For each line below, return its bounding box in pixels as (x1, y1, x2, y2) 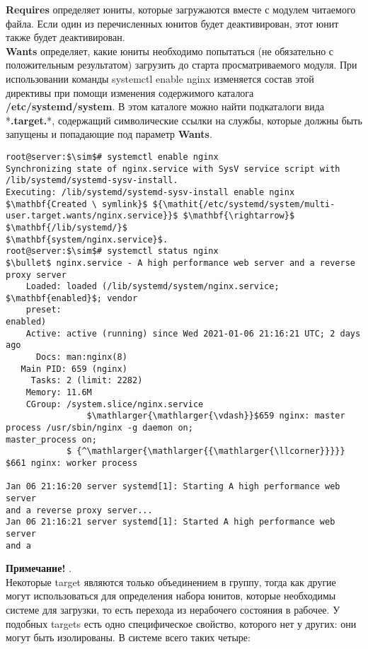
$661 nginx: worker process (6, 458, 138, 468)
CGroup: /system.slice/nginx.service (25, 399, 204, 409)
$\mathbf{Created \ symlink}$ (6, 199, 148, 209)
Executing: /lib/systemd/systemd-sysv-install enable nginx (6, 187, 295, 197)
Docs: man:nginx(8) (35, 352, 127, 363)
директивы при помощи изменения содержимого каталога (6, 85, 254, 100)
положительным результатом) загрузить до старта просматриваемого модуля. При (6, 57, 357, 72)
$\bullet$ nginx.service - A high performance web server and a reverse (6, 257, 355, 268)
